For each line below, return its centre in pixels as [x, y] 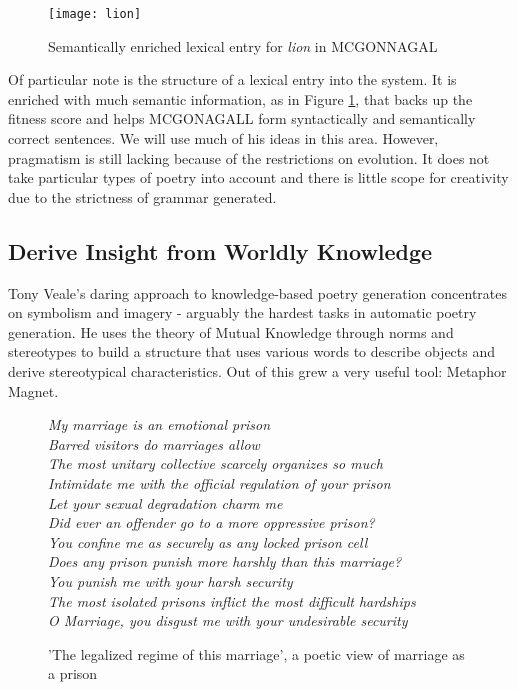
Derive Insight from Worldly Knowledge [220, 250]
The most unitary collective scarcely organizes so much [215, 463]
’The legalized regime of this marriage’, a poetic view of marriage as [256, 653]
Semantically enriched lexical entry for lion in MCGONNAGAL [243, 45]
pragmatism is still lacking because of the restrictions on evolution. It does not [249, 157]
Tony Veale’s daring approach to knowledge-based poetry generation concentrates [257, 292]
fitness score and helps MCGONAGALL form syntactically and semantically [242, 118]
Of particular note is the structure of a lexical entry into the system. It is [232, 79]
